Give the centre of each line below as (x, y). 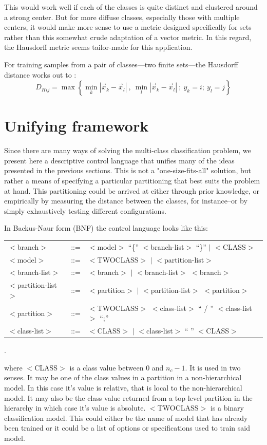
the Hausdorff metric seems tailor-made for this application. (98, 47)
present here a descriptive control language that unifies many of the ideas (119, 160)
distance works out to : (40, 74)
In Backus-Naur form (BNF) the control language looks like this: (106, 228)
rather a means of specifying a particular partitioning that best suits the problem (132, 181)
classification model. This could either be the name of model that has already (126, 418)
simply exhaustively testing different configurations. (85, 210)
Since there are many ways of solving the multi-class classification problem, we (128, 150)
